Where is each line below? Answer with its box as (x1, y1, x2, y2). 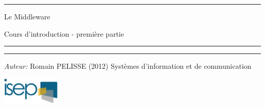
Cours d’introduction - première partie (4, 28, 124, 39)
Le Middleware (4, 11, 50, 21)
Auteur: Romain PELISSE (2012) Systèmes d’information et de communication (4, 61, 252, 71)
